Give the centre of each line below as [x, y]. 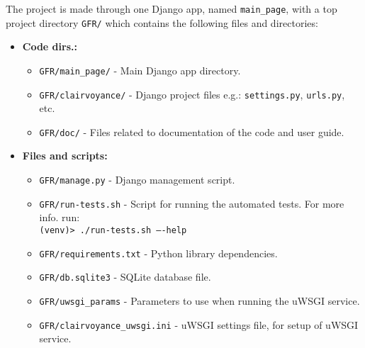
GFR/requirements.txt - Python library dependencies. [158, 253]
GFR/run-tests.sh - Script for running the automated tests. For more [192, 203]
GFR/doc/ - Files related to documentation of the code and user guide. [192, 131]
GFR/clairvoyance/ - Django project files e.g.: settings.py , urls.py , [192, 94]
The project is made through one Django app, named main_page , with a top [172, 9]
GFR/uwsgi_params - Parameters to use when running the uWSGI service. [200, 300]
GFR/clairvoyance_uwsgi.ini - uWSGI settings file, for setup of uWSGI [199, 324]
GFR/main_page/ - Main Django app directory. [140, 70]
